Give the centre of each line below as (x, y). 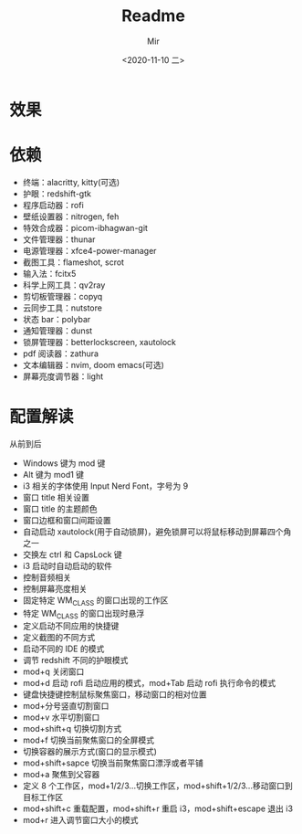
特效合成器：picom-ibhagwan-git (85, 227)
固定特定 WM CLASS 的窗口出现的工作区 (95, 601)
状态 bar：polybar (57, 319)
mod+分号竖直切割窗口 (66, 706)
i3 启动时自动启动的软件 (67, 565)
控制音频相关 (47, 577)
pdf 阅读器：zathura (60, 354)
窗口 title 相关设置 (56, 497)
